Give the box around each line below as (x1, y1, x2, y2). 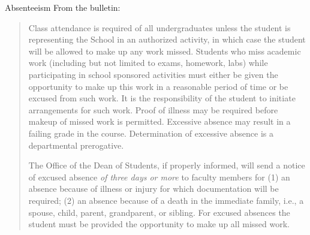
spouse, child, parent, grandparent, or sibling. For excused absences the (28, 206, 290, 218)
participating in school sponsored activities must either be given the (28, 68, 278, 80)
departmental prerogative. (28, 138, 124, 151)
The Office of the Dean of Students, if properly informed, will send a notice (28, 159, 305, 171)
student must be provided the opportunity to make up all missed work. (28, 218, 290, 230)
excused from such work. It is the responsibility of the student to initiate (28, 92, 296, 104)
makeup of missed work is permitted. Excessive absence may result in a (28, 115, 291, 128)
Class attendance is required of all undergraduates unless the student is (28, 21, 291, 34)
